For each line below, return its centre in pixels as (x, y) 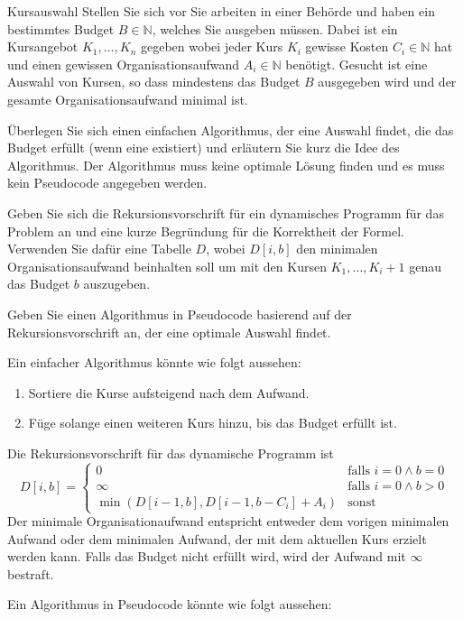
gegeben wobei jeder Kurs (212, 46)
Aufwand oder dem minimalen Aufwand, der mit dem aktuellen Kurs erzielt (217, 538)
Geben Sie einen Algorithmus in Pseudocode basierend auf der (180, 314)
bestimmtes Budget (61, 28)
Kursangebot (43, 46)
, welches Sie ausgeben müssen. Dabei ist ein (275, 28)
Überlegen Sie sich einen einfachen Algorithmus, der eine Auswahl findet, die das (231, 129)
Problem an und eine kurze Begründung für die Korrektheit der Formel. (206, 231)
